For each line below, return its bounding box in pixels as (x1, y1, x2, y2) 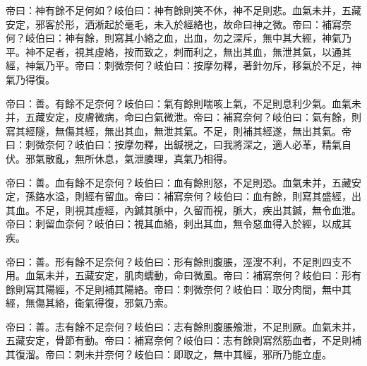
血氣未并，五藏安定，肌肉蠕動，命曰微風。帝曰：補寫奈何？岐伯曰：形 (25, 268, 351, 283)
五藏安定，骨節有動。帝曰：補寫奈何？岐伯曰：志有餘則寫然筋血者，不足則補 (6, 333, 361, 348)
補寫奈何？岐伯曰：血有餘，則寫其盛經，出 (163, 189, 361, 203)
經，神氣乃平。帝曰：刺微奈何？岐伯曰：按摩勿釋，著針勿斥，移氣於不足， (6, 58, 351, 73)
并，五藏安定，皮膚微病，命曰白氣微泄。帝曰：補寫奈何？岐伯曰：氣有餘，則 (6, 110, 361, 124)
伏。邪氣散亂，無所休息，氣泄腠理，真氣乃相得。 (6, 150, 233, 165)
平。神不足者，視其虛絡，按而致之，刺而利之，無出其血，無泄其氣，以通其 (6, 44, 351, 59)
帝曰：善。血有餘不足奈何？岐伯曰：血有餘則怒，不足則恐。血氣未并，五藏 (6, 175, 351, 189)
